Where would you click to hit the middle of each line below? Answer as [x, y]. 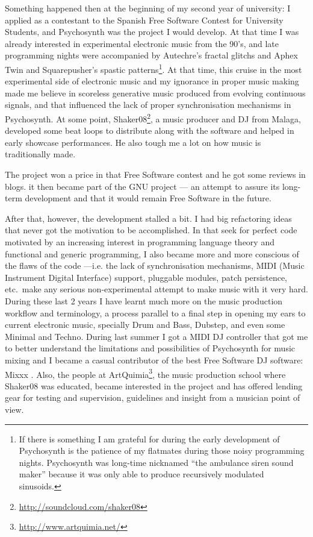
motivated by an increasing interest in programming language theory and [140, 242]
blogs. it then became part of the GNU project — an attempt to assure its [142, 186]
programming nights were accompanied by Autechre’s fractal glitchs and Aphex [151, 55]
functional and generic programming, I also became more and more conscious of [152, 253]
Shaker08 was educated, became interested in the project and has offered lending [154, 385]
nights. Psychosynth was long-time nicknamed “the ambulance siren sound [156, 462]
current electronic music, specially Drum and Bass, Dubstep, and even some [145, 325]
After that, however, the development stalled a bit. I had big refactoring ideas [148, 218]
